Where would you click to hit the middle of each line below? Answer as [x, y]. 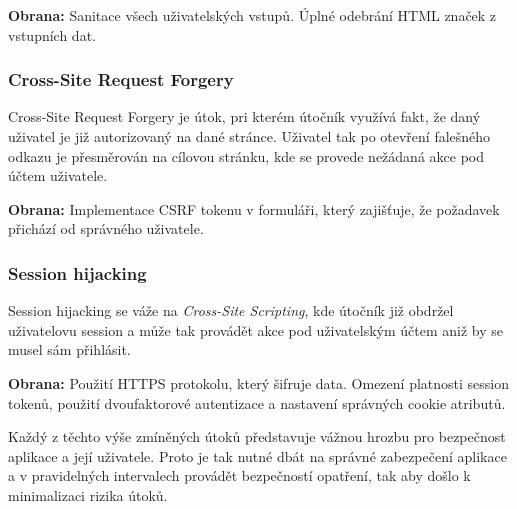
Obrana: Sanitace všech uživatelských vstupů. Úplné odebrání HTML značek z [252, 15]
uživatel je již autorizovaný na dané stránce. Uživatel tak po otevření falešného [249, 136]
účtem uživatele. [58, 175]
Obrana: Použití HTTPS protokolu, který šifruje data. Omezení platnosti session [258, 382]
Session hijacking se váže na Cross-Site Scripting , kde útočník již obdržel [231, 310]
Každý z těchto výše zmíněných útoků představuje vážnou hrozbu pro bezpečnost [257, 436]
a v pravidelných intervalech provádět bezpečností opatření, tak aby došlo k [239, 475]
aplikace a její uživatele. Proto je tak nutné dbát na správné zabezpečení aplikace [257, 455]
